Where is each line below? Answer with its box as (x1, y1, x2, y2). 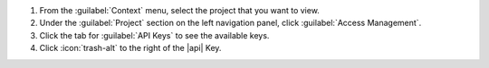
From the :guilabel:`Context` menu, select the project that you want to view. (39, 5, 321, 15)
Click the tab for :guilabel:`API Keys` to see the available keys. (39, 30, 270, 40)
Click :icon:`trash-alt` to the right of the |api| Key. (39, 43, 222, 54)
